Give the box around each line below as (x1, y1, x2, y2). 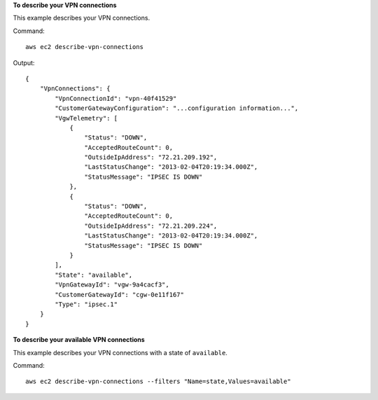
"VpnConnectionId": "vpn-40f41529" (55, 95, 177, 102)
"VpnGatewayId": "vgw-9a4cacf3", (55, 281, 169, 289)
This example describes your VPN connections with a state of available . (13, 348, 227, 357)
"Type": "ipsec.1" (55, 300, 118, 308)
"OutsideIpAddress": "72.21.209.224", (84, 221, 218, 230)
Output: (13, 58, 35, 67)
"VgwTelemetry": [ (55, 114, 118, 122)
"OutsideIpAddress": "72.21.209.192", (84, 153, 218, 161)
